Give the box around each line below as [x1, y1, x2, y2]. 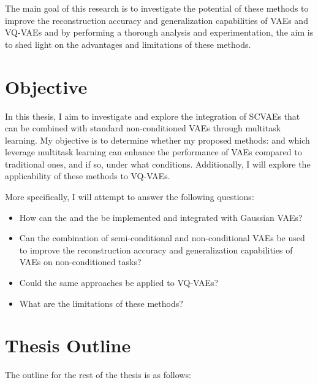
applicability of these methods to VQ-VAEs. [5, 169, 170, 182]
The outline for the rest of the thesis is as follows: [5, 368, 191, 381]
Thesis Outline [5, 333, 131, 358]
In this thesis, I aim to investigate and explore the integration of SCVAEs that [5, 109, 300, 122]
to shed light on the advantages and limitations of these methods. [5, 37, 251, 50]
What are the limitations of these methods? [19, 296, 183, 309]
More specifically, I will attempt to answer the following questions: [5, 190, 254, 203]
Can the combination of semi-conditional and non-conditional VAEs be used [19, 231, 305, 244]
